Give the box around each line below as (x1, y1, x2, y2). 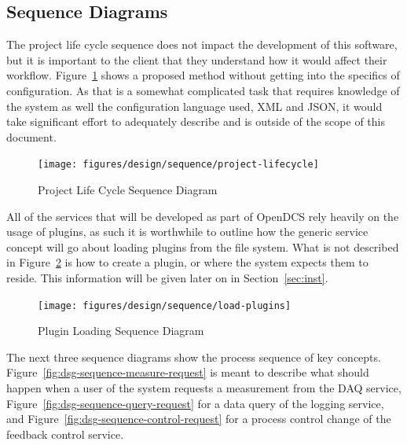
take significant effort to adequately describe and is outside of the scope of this (6, 113, 385, 130)
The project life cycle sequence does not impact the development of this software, (6, 36, 398, 53)
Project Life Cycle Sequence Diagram (38, 182, 218, 198)
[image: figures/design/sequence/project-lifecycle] (38, 159, 319, 171)
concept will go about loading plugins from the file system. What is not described (6, 238, 399, 255)
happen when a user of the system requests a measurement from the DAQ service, (6, 380, 401, 396)
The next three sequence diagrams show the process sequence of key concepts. (6, 348, 381, 365)
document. (6, 128, 57, 145)
